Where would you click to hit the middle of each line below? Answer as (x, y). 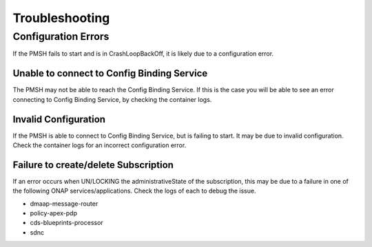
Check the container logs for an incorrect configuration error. (100, 145)
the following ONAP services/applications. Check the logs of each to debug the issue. (134, 191)
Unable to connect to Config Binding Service (110, 73)
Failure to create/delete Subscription (93, 165)
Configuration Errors (61, 36)
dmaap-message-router (64, 204)
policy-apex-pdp (53, 213)
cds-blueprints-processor (66, 223)
